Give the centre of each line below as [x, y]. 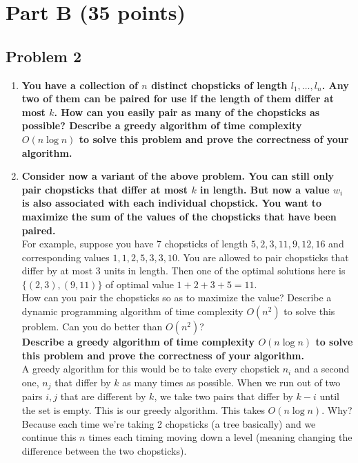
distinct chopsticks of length [219, 85]
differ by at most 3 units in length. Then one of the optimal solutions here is [183, 271]
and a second [322, 369]
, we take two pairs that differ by [223, 396]
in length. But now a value [265, 189]
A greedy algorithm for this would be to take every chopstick [151, 369]
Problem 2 [43, 56]
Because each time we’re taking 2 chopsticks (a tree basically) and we [169, 423]
